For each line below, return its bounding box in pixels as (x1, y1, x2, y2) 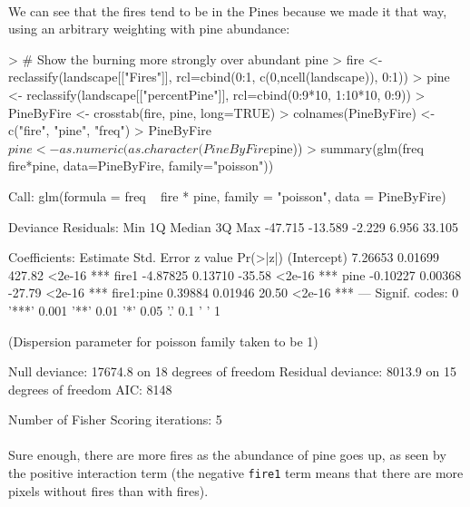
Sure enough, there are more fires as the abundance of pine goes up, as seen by (8, 445, 446, 464)
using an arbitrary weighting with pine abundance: (8, 19, 290, 38)
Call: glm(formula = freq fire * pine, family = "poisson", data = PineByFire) (8, 186, 446, 205)
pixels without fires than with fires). (8, 481, 209, 500)
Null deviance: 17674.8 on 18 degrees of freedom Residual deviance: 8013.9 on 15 (8, 362, 456, 381)
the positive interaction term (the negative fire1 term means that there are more (8, 463, 464, 483)
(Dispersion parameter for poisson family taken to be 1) (8, 331, 318, 350)
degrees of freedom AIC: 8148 (8, 379, 172, 398)
